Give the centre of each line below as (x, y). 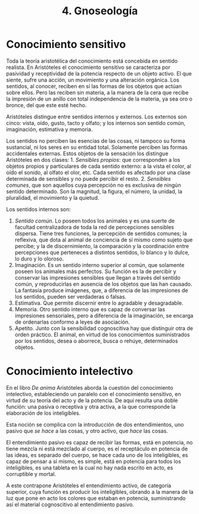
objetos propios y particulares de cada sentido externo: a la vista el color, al (99, 166)
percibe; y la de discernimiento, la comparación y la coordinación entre (102, 246)
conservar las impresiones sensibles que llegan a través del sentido (98, 277)
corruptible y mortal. (31, 474)
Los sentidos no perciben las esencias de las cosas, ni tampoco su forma (96, 140)
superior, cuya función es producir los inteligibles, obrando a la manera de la (100, 491)
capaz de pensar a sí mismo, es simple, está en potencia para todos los (94, 461)
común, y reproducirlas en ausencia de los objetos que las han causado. (103, 284)
